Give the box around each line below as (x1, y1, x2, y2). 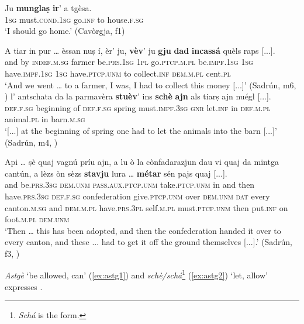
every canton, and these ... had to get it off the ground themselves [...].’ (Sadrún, (5, 236, 292, 248)
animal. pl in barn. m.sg (5, 113, 85, 125)
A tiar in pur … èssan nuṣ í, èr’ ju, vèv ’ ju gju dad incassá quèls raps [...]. (5, 44, 275, 56)
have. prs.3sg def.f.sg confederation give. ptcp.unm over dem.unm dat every (5, 189, 270, 202)
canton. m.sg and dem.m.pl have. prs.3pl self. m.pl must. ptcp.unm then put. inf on (5, 201, 288, 213)
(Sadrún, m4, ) (5, 136, 58, 148)
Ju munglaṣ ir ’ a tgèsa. (5, 2, 92, 13)
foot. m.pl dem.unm (5, 213, 70, 225)
